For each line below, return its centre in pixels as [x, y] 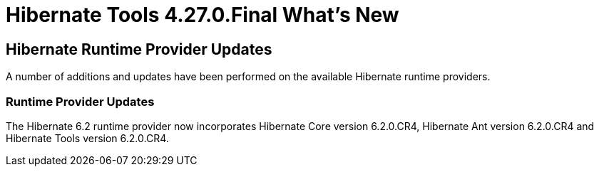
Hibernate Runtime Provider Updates [139, 49]
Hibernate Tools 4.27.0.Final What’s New [203, 15]
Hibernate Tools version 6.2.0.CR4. [87, 138]
